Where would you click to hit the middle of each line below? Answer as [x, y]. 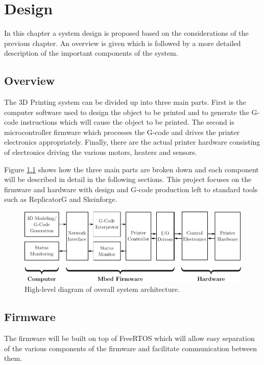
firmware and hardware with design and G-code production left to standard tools [131, 189]
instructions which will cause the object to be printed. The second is [127, 122]
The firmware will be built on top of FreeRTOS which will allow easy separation [129, 338]
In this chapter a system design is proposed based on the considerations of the [126, 33]
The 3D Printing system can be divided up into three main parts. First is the [125, 102]
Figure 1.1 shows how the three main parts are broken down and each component [131, 169]
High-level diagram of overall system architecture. [102, 289]
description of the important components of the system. [91, 53]
